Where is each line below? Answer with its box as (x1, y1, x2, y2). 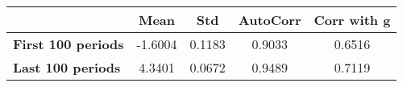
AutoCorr (238, 10, 301, 29)
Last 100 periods (13, 58, 121, 77)
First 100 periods (13, 35, 124, 53)
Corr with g (314, 10, 391, 29)
